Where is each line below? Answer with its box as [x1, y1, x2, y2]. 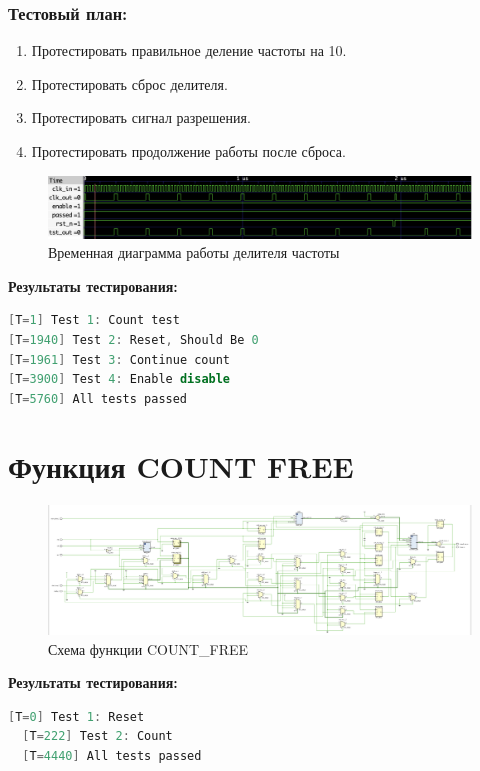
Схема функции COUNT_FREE [48, 638, 249, 659]
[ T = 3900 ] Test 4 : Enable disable [8, 372, 231, 387]
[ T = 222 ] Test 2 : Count [22, 729, 173, 744]
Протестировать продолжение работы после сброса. [31, 141, 346, 161]
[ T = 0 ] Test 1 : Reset [8, 709, 145, 724]
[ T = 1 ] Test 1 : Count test [8, 313, 180, 328]
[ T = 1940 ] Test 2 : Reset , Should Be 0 [8, 332, 259, 347]
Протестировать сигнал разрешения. [31, 107, 251, 128]
